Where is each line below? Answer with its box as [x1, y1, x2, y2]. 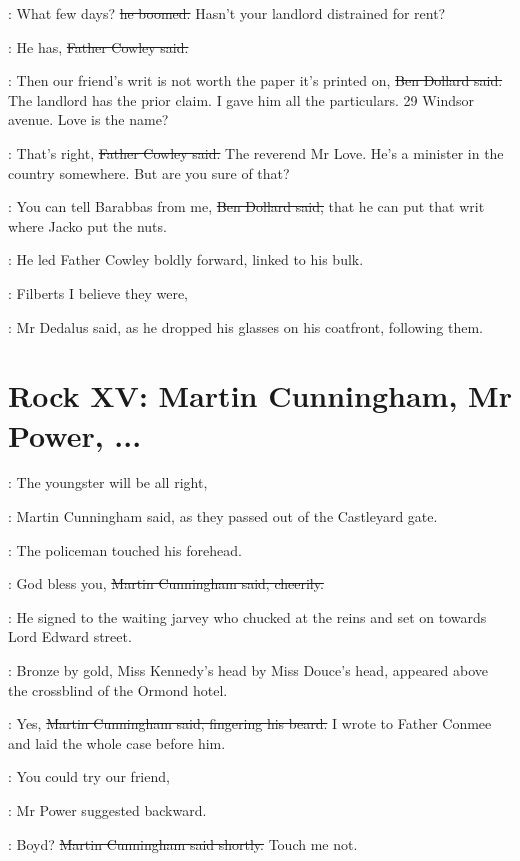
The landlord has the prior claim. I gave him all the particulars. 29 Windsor [8, 89, 474, 110]
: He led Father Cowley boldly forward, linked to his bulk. [8, 249, 364, 270]
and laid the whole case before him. [8, 732, 226, 753]
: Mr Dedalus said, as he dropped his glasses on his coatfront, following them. [8, 316, 483, 337]
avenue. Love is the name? [8, 109, 169, 130]
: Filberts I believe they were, [8, 282, 188, 303]
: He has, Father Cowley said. [8, 36, 189, 57]
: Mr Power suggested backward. [8, 799, 207, 820]
